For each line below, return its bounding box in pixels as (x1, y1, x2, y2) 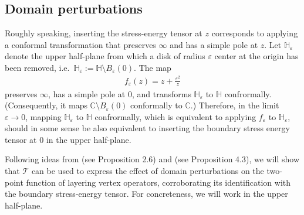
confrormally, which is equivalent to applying (94, 110, 256, 122)
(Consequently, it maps (5, 99, 87, 111)
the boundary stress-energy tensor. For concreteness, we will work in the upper (5, 187, 288, 200)
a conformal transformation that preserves (5, 38, 156, 50)
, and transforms (131, 87, 191, 100)
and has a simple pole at (170, 38, 258, 50)
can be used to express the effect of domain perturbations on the (31, 165, 264, 177)
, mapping (25, 110, 62, 122)
